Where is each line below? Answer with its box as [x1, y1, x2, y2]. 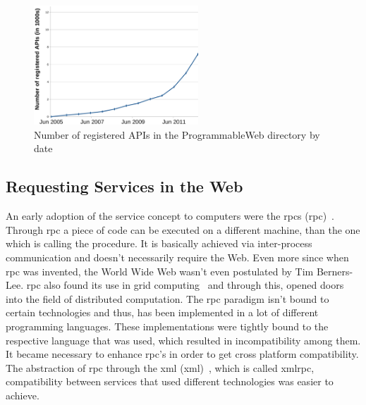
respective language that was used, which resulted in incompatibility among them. [6, 332, 361, 347]
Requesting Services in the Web [6, 175, 243, 197]
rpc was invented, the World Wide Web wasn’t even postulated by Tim [6, 263, 314, 278]
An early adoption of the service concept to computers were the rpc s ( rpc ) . [6, 208, 334, 223]
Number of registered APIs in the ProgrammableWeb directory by [34, 127, 320, 142]
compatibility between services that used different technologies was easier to [6, 374, 334, 389]
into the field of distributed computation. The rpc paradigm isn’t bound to [6, 291, 329, 306]
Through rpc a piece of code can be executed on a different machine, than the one [6, 222, 360, 237]
